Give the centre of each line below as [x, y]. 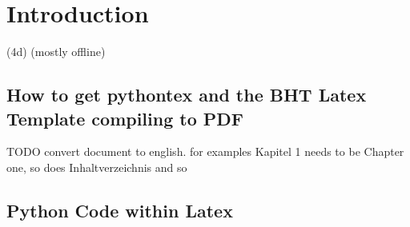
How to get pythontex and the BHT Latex [187, 95]
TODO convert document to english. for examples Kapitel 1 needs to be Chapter [205, 151]
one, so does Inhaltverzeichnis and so [97, 167]
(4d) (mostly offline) [56, 52]
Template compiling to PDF [125, 118]
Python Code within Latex [120, 210]
